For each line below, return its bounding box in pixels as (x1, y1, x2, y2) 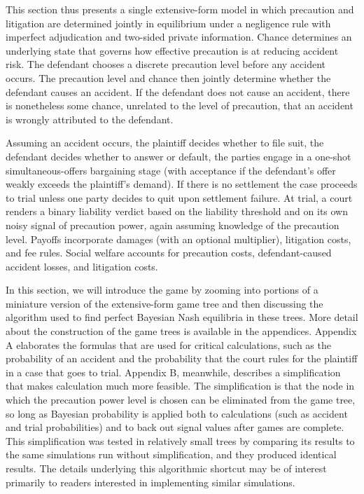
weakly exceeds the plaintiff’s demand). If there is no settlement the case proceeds (6, 177, 358, 191)
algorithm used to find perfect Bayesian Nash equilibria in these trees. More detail (6, 310, 358, 324)
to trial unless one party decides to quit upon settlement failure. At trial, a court (6, 190, 353, 205)
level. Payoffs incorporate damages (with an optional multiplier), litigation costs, (6, 231, 351, 246)
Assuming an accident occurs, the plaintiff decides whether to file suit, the (6, 135, 324, 150)
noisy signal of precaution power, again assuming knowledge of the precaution (6, 217, 339, 232)
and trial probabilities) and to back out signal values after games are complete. (6, 420, 344, 434)
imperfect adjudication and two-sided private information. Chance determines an (6, 29, 352, 44)
